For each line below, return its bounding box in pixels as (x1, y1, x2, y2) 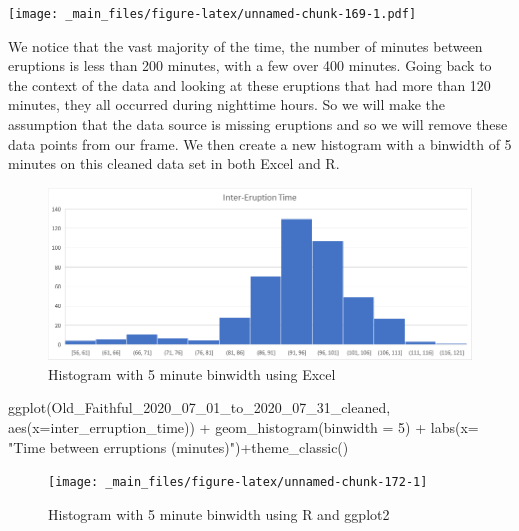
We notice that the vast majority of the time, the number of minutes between (8, 35, 483, 56)
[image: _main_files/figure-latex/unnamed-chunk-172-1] (48, 475, 428, 490)
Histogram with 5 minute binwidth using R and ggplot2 (48, 503, 390, 524)
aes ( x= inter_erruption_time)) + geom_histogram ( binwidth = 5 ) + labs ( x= (8, 417, 479, 438)
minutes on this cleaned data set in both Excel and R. (8, 153, 340, 174)
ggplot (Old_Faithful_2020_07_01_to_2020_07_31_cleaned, (8, 397, 391, 418)
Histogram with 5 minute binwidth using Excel (48, 363, 336, 384)
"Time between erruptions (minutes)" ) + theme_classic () (8, 436, 349, 457)
